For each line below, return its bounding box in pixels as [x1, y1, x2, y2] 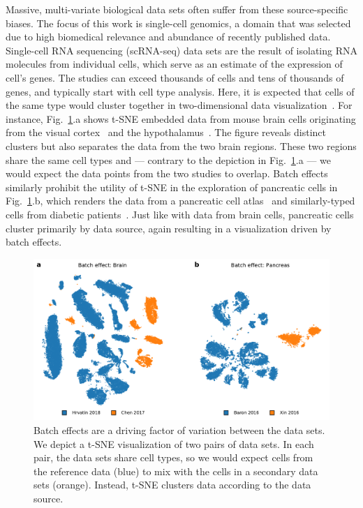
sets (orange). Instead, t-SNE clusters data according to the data [34, 477, 311, 492]
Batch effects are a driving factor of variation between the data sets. [34, 422, 325, 437]
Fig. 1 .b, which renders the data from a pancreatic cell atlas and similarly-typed [6, 193, 355, 208]
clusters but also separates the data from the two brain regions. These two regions [6, 138, 357, 153]
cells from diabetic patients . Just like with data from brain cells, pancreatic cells [6, 207, 354, 221]
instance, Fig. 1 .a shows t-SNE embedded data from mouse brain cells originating [6, 111, 356, 126]
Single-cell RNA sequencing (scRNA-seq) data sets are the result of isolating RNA [6, 43, 357, 57]
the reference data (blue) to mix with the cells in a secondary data [34, 463, 318, 478]
